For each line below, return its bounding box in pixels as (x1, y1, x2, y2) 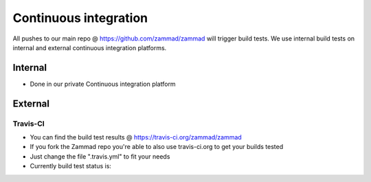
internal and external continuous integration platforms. (12, 43, 167, 52)
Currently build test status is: (30, 162, 111, 170)
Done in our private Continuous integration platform (30, 80, 176, 88)
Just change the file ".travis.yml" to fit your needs (30, 152, 170, 161)
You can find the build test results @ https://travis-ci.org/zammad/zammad (30, 133, 242, 141)
